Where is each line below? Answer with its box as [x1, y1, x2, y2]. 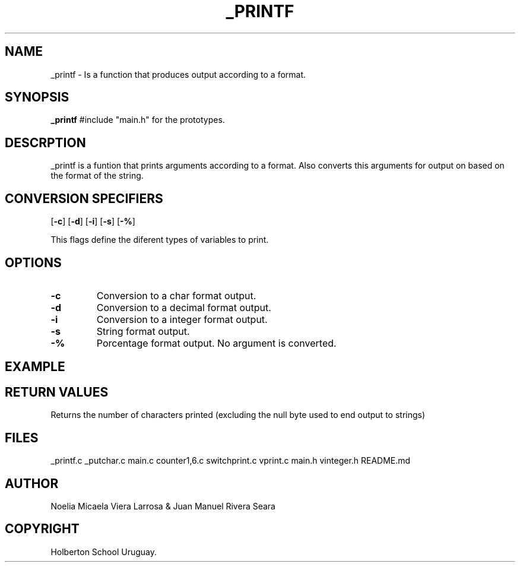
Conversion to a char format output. [96, 289, 256, 302]
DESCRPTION [5, 135, 86, 150]
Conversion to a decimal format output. [96, 301, 271, 313]
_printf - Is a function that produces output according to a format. [50, 69, 306, 80]
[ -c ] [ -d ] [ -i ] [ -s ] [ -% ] [50, 216, 135, 227]
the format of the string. [50, 170, 144, 181]
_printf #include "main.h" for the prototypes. [50, 115, 225, 125]
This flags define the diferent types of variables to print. [50, 235, 269, 245]
